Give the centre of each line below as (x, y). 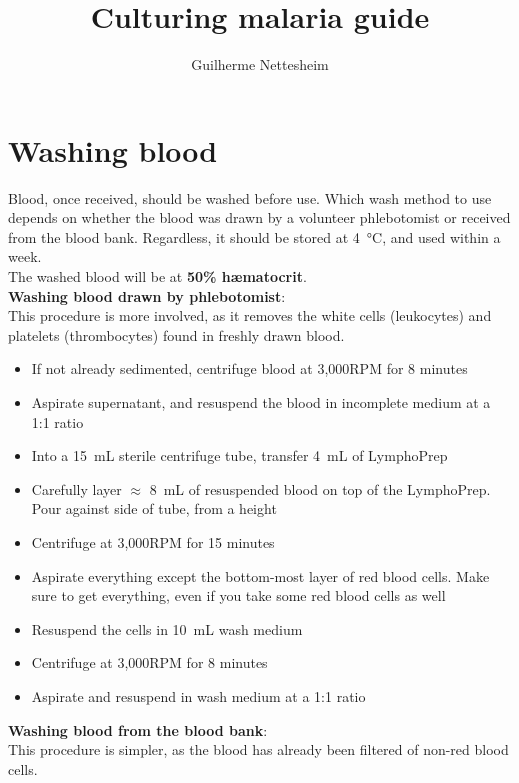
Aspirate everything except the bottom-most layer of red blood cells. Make (260, 575)
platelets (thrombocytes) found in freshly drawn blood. (176, 334)
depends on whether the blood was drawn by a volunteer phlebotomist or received (259, 217)
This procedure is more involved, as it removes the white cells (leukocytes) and (250, 315)
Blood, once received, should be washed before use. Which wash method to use (250, 197)
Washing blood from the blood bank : (138, 729)
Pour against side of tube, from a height (154, 508)
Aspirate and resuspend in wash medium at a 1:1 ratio (198, 695)
